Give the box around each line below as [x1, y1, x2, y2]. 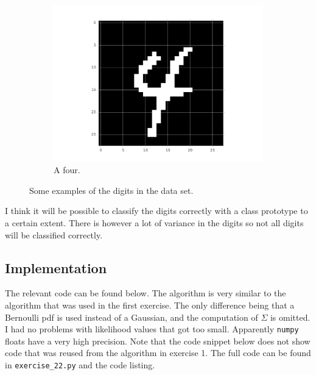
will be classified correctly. [5, 228, 103, 241]
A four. [54, 163, 80, 176]
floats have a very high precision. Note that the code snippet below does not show [5, 334, 311, 347]
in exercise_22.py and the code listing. [5, 358, 155, 371]
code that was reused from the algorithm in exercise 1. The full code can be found [5, 346, 311, 359]
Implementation [5, 258, 107, 277]
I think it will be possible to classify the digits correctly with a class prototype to [5, 204, 308, 217]
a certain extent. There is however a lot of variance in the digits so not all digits [5, 216, 304, 229]
